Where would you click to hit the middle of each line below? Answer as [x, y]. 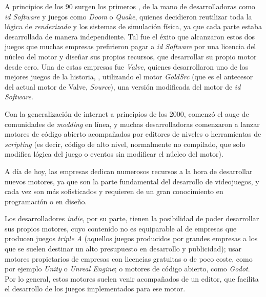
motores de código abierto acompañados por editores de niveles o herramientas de [133, 134]
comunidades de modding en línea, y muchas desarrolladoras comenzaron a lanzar [132, 124]
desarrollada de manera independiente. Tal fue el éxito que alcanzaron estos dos [130, 36]
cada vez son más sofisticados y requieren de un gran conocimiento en [114, 191]
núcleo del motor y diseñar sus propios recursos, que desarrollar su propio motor [131, 56]
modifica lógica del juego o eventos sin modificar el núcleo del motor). [114, 154]
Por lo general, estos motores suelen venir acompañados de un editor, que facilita [132, 278]
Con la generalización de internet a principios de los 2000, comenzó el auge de [127, 113]
